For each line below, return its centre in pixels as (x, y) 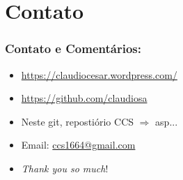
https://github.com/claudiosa (84, 98)
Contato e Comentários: (73, 48)
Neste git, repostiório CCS (78, 121)
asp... (167, 121)
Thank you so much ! (65, 168)
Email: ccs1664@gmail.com (78, 145)
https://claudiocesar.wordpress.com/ (99, 74)
